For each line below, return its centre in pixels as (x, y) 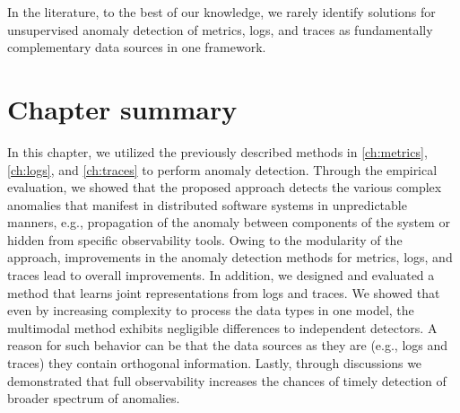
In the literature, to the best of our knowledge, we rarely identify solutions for (221, 12)
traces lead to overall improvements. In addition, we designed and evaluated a (221, 275)
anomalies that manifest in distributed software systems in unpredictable (207, 204)
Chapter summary (122, 108)
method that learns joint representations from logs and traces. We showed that (224, 292)
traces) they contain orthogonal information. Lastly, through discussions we (215, 363)
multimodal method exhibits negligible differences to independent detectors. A (222, 327)
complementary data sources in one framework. (137, 47)
